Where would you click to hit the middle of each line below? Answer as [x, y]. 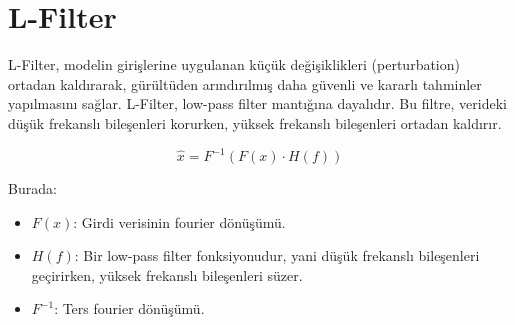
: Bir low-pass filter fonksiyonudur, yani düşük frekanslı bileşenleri [277, 255]
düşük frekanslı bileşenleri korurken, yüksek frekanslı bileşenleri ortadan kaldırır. [255, 122]
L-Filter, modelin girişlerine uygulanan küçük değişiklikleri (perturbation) [234, 64]
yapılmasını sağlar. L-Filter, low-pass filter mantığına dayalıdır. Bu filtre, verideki [257, 103]
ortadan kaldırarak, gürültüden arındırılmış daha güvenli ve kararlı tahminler [245, 83]
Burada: [32, 188]
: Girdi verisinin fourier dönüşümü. [179, 221]
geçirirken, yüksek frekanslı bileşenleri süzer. [167, 274]
